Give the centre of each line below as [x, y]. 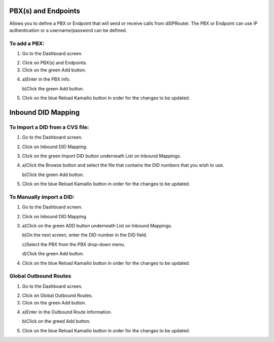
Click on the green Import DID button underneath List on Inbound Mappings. [101, 156]
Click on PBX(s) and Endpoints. [55, 63]
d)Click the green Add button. [53, 254]
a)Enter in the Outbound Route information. [67, 312]
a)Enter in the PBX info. [46, 79]
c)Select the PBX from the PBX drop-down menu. [74, 244]
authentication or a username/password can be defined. [68, 30]
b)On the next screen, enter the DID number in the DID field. [84, 235]
